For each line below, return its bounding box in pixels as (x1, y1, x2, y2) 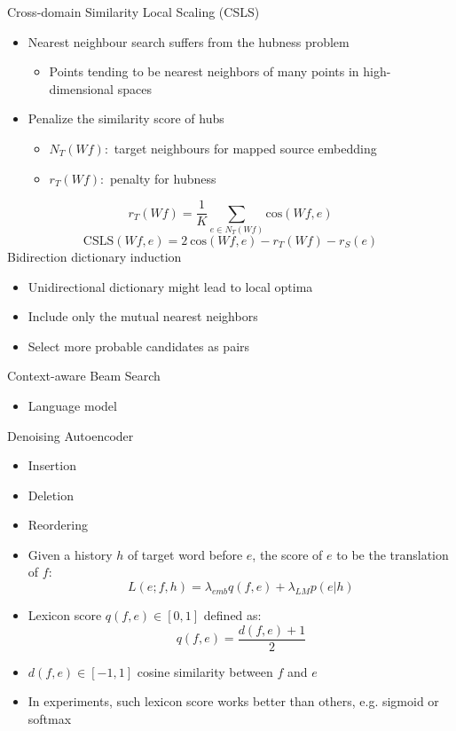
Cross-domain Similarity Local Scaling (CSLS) (7, 3, 260, 20)
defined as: (203, 606, 262, 625)
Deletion (28, 485, 74, 504)
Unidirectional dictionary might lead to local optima (28, 277, 313, 295)
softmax (28, 709, 72, 727)
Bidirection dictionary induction (7, 247, 182, 265)
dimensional (49, 79, 114, 98)
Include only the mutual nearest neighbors (28, 307, 258, 326)
